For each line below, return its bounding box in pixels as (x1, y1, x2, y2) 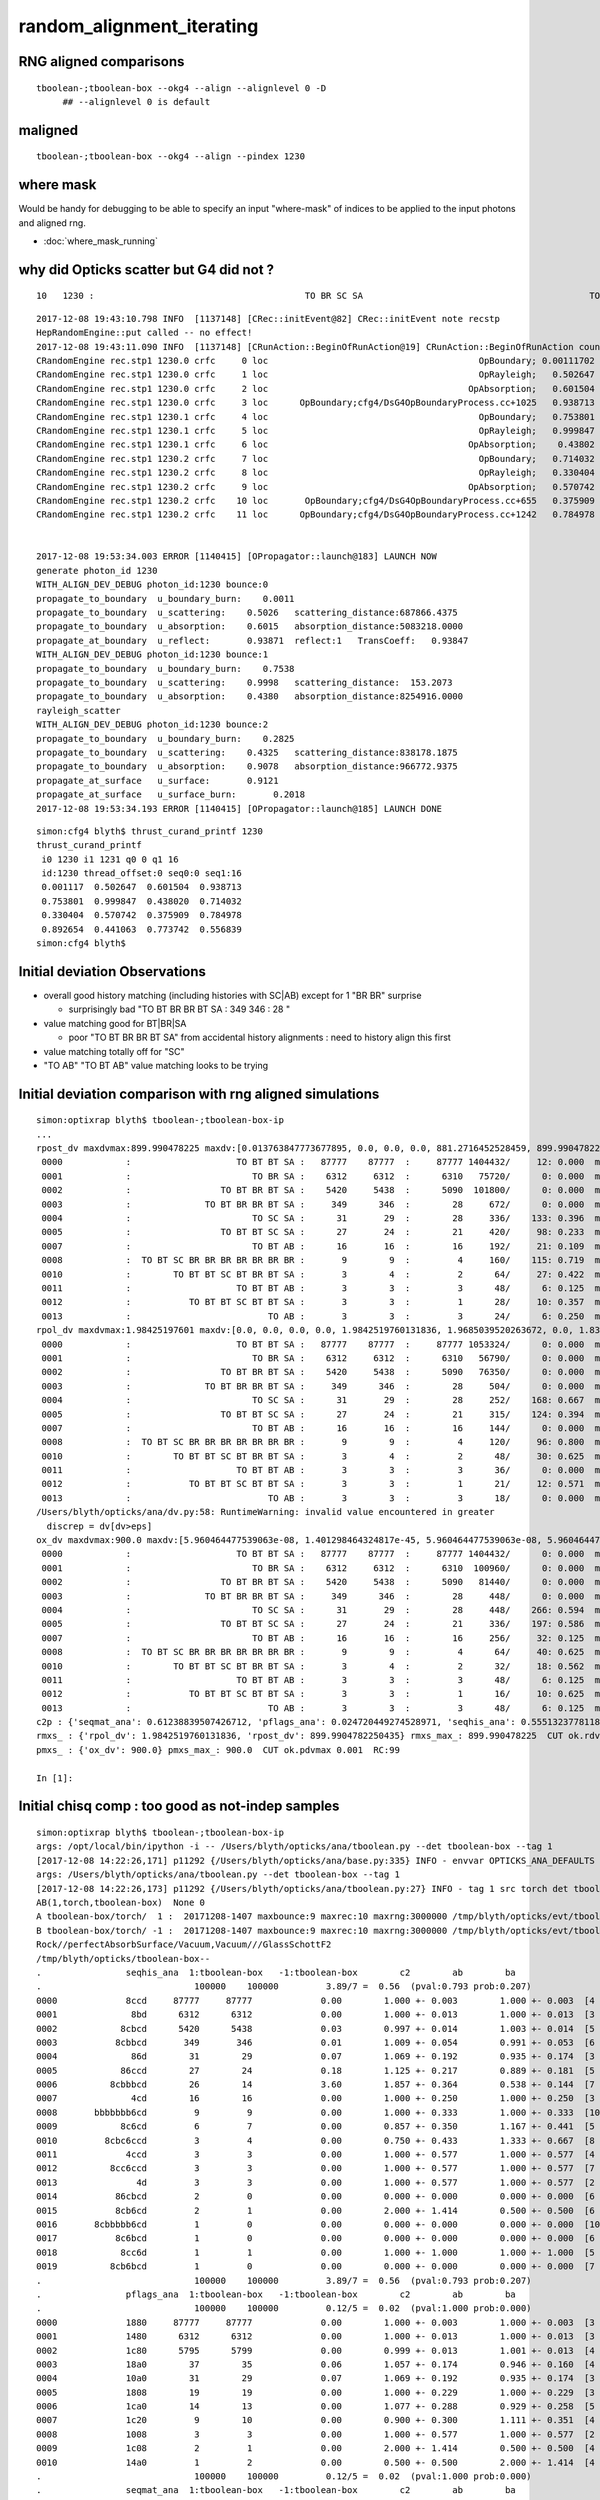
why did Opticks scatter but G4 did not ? (18, 261, 275, 278)
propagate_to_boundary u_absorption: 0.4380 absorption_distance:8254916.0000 (36, 691, 464, 702)
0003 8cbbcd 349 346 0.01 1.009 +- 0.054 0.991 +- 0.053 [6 (36, 2036, 595, 2048)
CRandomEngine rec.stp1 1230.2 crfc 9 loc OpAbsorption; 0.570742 (36, 481, 595, 492)
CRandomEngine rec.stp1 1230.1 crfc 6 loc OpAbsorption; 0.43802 (36, 439, 595, 450)
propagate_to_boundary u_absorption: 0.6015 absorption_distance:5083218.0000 (36, 621, 464, 632)
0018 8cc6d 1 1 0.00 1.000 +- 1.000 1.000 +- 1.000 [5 (36, 2246, 595, 2258)
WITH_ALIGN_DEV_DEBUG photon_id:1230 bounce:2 (36, 719, 269, 730)
